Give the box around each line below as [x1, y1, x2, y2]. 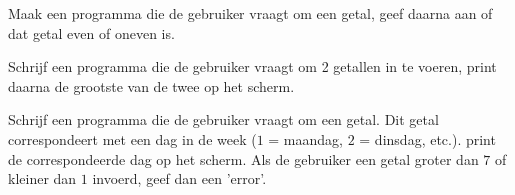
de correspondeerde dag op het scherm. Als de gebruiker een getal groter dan [8, 148, 479, 169]
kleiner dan [8, 168, 77, 189]
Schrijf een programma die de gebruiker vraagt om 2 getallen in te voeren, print [8, 56, 497, 77]
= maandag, [268, 128, 343, 149]
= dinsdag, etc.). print [359, 128, 496, 149]
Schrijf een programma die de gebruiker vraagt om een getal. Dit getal [8, 109, 439, 130]
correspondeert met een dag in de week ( [8, 128, 257, 149]
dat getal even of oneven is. [8, 22, 175, 43]
